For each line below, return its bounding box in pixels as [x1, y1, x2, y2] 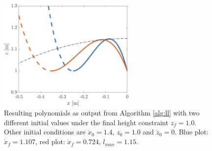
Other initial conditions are [4, 127, 86, 137]
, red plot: [35, 136, 65, 147]
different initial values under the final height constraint [4, 117, 168, 127]
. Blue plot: [174, 127, 209, 137]
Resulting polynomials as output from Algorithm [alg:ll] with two [4, 108, 200, 118]
